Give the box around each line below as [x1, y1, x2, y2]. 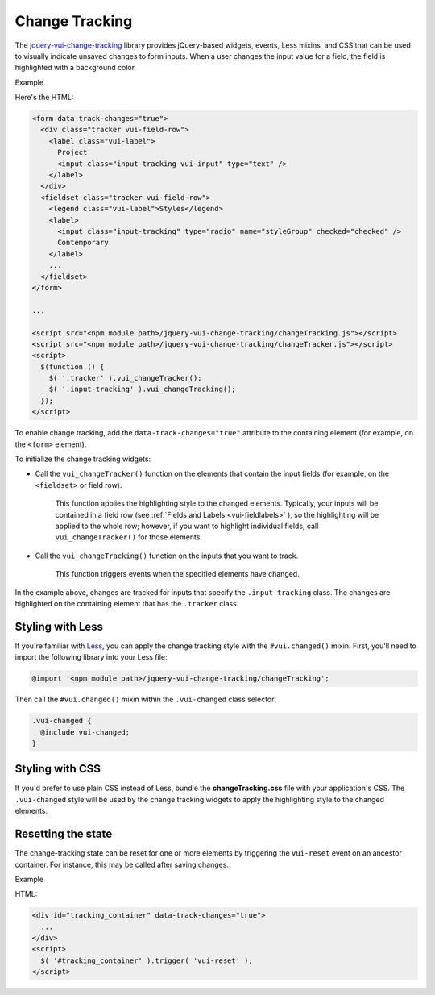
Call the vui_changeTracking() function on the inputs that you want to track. [35, 551, 299, 560]
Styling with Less [14, 619, 104, 633]
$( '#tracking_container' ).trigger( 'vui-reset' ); [40, 955, 253, 965]
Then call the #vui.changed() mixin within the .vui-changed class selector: [14, 694, 277, 705]
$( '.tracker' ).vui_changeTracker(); [48, 373, 202, 383]
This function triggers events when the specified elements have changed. [55, 569, 300, 579]
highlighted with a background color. [14, 63, 137, 73]
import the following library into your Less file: [14, 652, 168, 662]
